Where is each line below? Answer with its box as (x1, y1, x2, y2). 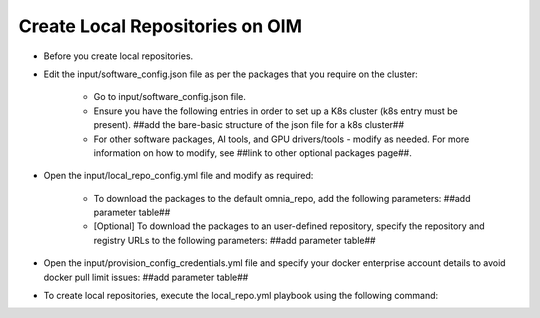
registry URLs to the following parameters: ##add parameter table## (93, 234, 376, 246)
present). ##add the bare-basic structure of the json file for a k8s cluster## (93, 119, 405, 131)
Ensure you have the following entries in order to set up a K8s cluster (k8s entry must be (93, 105, 459, 117)
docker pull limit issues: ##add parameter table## (43, 271, 249, 283)
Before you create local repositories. (43, 50, 194, 62)
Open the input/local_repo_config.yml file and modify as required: (43, 170, 314, 182)
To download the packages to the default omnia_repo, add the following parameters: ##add (93, 192, 471, 204)
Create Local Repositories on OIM (18, 15, 302, 37)
